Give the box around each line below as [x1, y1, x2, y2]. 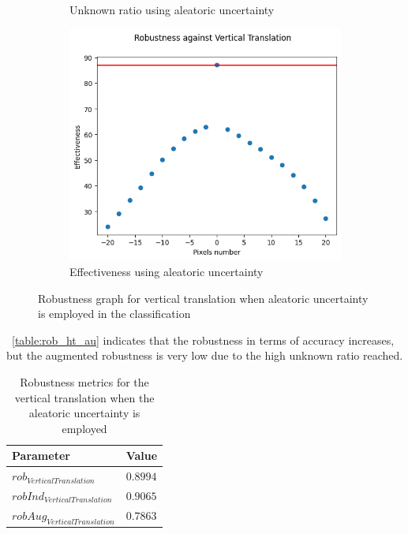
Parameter [12, 447, 70, 464]
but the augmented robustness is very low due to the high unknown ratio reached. [6, 347, 403, 364]
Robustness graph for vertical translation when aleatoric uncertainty [38, 289, 369, 306]
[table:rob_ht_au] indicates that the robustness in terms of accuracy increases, [12, 331, 395, 348]
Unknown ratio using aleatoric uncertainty [69, 2, 275, 17]
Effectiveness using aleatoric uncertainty [69, 263, 264, 279]
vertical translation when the [14, 389, 155, 405]
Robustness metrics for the [20, 373, 149, 390]
